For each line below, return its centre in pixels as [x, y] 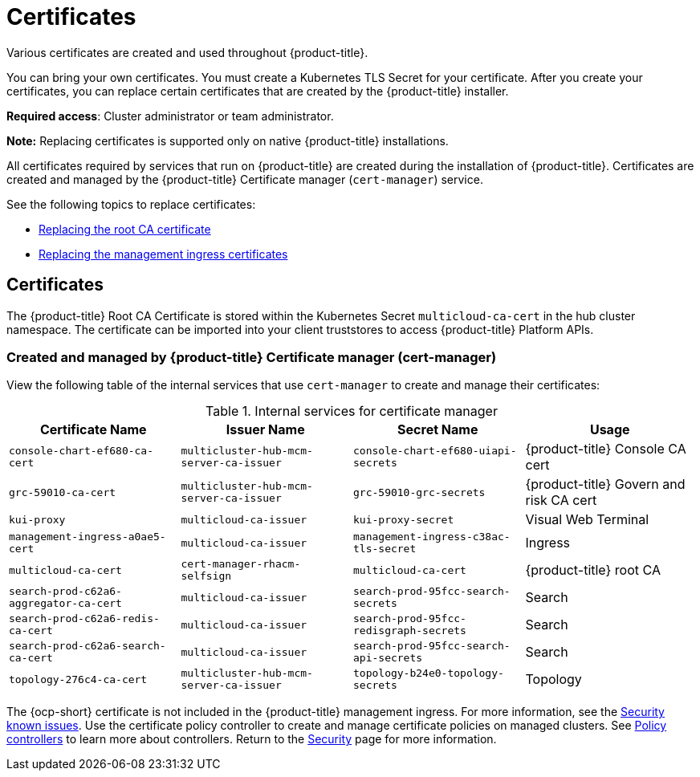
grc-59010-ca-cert [63, 492]
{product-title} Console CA [606, 449]
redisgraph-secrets [410, 631]
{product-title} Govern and [605, 484]
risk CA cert [561, 500]
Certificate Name [93, 430]
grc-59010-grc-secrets [419, 492]
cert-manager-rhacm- [241, 564]
